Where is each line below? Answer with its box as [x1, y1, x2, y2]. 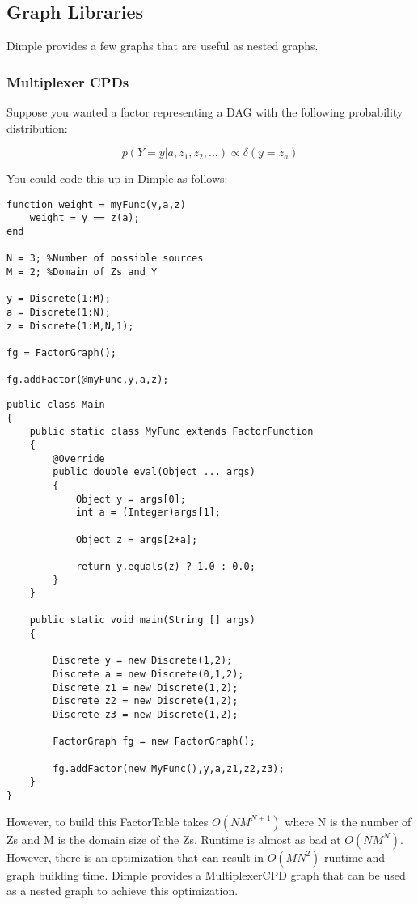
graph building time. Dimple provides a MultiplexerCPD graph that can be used [6, 866, 406, 883]
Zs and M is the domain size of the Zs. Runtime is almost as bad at [6, 830, 341, 847]
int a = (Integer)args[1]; [75, 507, 221, 519]
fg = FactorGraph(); [6, 347, 117, 359]
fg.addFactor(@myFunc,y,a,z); [6, 374, 169, 386]
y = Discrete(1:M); [6, 293, 111, 305]
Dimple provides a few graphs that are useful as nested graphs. [6, 37, 319, 54]
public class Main [6, 398, 105, 410]
